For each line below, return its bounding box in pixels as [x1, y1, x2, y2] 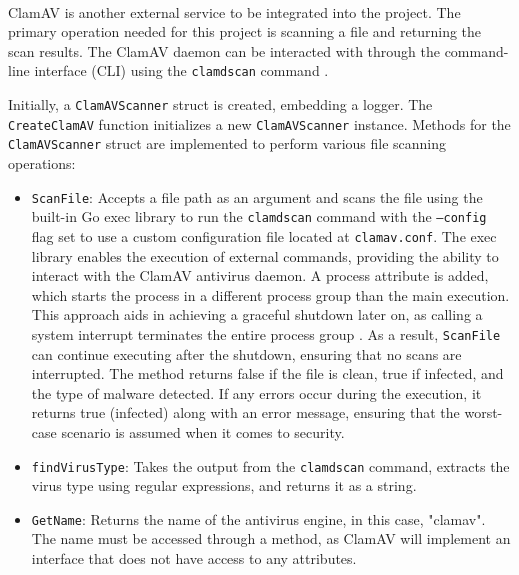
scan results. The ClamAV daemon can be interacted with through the [8, 40, 440, 61]
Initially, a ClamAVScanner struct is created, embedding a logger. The [8, 94, 433, 115]
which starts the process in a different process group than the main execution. [31, 284, 510, 305]
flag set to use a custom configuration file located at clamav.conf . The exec [31, 225, 497, 246]
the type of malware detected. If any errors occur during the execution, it [31, 382, 482, 403]
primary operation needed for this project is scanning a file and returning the [8, 21, 482, 42]
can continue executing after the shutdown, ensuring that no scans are [31, 343, 462, 364]
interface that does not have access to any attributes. [31, 548, 357, 569]
